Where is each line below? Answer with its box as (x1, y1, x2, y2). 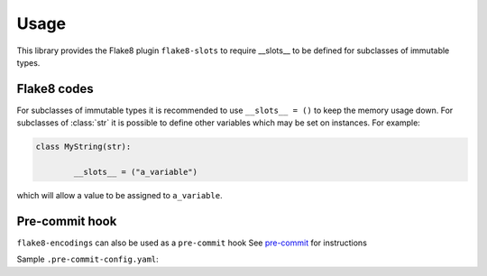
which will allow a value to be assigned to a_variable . (16, 189, 223, 200)
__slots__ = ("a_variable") (73, 167, 198, 177)
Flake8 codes (16, 81, 94, 97)
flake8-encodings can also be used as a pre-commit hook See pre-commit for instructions (16, 237, 367, 248)
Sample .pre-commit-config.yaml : (16, 253, 160, 265)
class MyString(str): (35, 142, 132, 152)
